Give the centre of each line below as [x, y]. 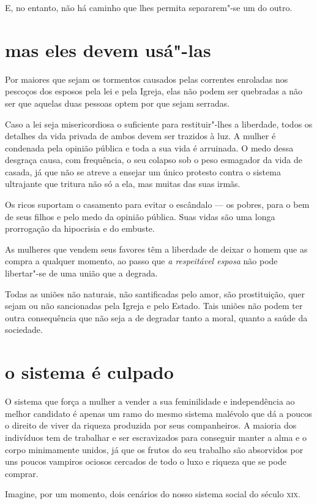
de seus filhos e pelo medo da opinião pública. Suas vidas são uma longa [140, 216]
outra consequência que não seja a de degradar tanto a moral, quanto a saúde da [156, 317]
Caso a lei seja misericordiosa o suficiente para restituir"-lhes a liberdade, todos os [159, 124]
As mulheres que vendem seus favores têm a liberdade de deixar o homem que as [156, 249]
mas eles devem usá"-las [108, 49]
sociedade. [24, 330]
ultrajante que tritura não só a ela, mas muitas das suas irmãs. [123, 184]
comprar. [22, 473]
